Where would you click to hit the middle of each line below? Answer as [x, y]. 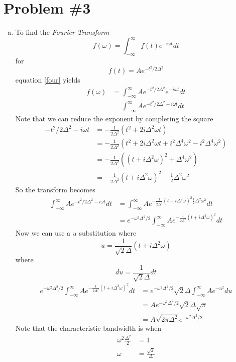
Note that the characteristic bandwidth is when [88, 328]
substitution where [108, 233]
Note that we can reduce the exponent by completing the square [114, 118]
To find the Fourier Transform [62, 32]
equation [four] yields [48, 80]
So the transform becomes [55, 189]
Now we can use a [43, 233]
